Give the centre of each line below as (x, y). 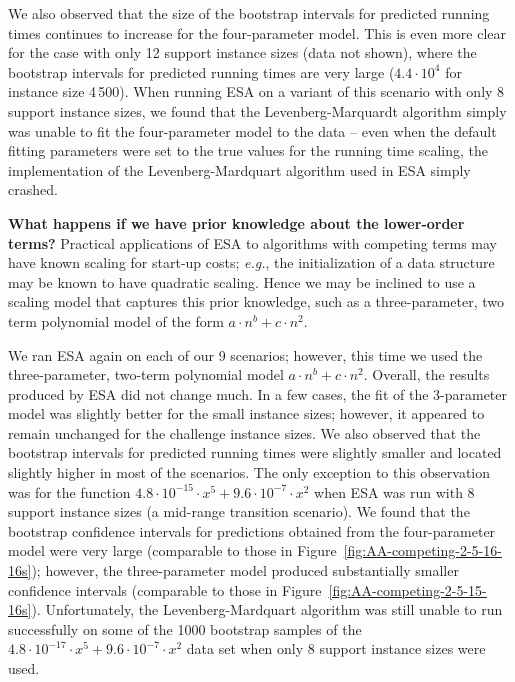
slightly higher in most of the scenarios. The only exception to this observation (249, 472)
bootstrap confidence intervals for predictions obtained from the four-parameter (252, 530)
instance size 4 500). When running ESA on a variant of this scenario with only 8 (256, 91)
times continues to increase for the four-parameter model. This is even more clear (257, 32)
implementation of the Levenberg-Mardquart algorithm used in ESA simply (239, 169)
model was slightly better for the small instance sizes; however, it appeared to (246, 413)
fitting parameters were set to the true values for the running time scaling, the (248, 150)
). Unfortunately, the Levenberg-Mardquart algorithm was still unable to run (267, 609)
